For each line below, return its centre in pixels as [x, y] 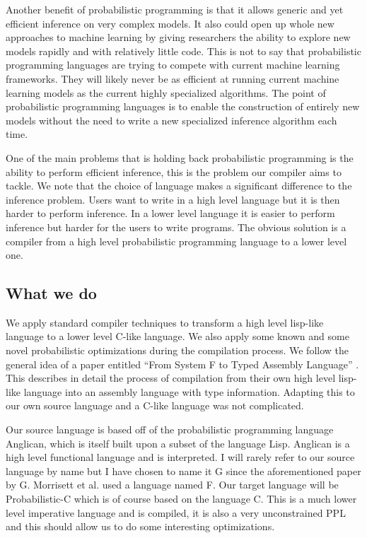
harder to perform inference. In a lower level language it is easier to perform [170, 213]
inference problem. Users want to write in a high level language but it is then [173, 199]
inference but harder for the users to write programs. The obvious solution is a [176, 227]
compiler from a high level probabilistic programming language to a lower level [176, 241]
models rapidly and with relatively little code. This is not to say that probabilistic [183, 51]
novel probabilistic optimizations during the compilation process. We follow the [177, 350]
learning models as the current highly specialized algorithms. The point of [166, 92]
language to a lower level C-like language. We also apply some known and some [177, 336]
